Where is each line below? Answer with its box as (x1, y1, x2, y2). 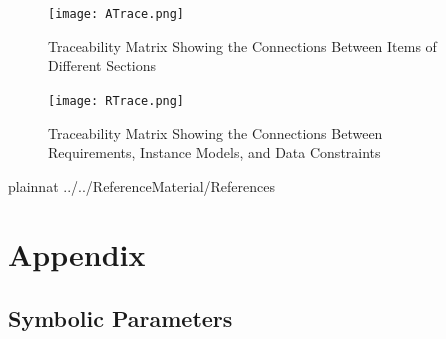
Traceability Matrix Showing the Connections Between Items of (48, 35, 437, 56)
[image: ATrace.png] (48, 7, 185, 21)
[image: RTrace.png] (48, 93, 185, 108)
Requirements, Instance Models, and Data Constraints (48, 142, 381, 163)
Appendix (8, 234, 146, 275)
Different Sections (48, 55, 157, 76)
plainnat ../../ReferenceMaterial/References (8, 175, 276, 196)
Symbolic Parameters (8, 303, 233, 334)
